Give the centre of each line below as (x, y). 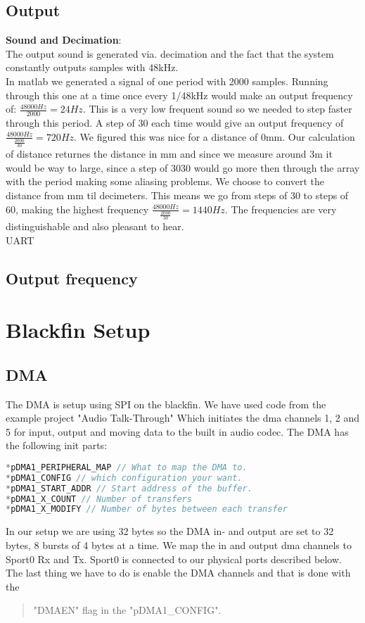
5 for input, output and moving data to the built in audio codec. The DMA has (177, 431)
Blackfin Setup (78, 330)
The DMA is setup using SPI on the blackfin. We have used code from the (166, 404)
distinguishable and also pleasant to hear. (95, 226)
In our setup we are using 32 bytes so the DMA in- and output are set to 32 (170, 531)
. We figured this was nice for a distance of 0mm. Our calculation (214, 136)
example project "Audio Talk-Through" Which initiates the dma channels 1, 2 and (183, 418)
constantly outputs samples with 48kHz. (92, 67)
